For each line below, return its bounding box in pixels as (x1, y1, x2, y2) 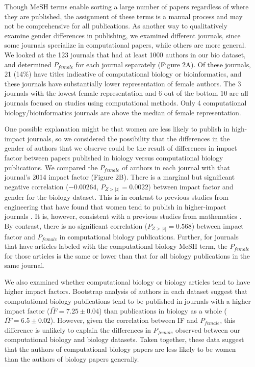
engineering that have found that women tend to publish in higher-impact (4, 201, 227, 211)
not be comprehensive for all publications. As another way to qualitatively (4, 21, 228, 31)
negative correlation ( (4, 181, 69, 191)
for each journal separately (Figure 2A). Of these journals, (76, 59, 251, 69)
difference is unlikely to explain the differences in (4, 324, 151, 335)
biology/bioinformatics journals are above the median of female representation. (4, 107, 241, 117)
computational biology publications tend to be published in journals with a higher (4, 296, 251, 306)
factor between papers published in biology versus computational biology (4, 152, 223, 162)
